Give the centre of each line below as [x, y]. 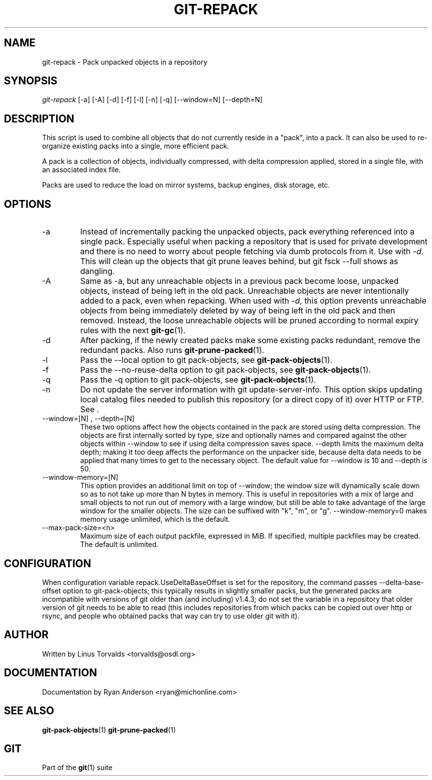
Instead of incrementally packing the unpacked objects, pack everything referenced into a [247, 232]
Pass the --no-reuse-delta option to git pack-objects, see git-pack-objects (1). [225, 370]
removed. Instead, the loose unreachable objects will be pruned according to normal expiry [249, 321]
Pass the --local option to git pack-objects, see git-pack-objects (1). [206, 360]
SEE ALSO [29, 711]
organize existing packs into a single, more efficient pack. [136, 146]
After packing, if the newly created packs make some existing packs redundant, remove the [250, 340]
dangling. [97, 271]
